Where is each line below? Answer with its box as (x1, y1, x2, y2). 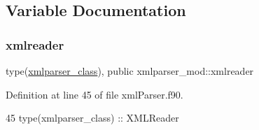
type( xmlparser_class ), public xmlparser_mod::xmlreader (6, 64, 254, 78)
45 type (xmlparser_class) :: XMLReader (6, 110, 179, 125)
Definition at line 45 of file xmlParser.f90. (6, 87, 183, 101)
